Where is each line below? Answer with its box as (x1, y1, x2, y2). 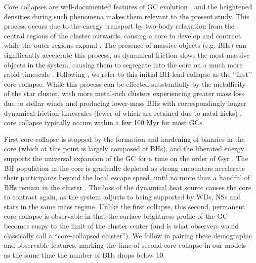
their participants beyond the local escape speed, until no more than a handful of (4, 172, 250, 183)
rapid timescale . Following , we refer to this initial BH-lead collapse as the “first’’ (4, 69, 252, 79)
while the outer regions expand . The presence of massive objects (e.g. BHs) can (4, 40, 246, 50)
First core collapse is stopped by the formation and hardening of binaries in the (4, 133, 245, 144)
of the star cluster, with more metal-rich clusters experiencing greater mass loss (4, 88, 245, 99)
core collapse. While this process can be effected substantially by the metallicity (4, 78, 246, 89)
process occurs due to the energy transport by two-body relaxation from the (4, 21, 235, 31)
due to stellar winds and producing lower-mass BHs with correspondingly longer (4, 98, 247, 108)
